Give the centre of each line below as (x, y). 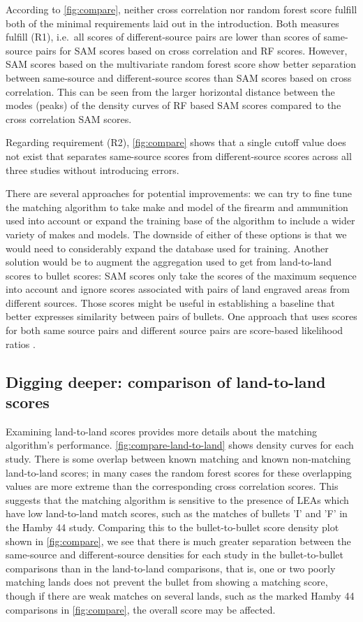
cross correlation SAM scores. (69, 118)
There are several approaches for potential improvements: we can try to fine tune (179, 193)
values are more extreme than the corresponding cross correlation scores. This (172, 486)
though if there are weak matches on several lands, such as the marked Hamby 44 (180, 595)
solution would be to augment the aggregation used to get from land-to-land (169, 262)
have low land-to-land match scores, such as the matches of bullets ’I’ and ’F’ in (177, 513)
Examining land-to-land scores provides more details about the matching (161, 431)
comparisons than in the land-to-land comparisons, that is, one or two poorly (171, 568)
